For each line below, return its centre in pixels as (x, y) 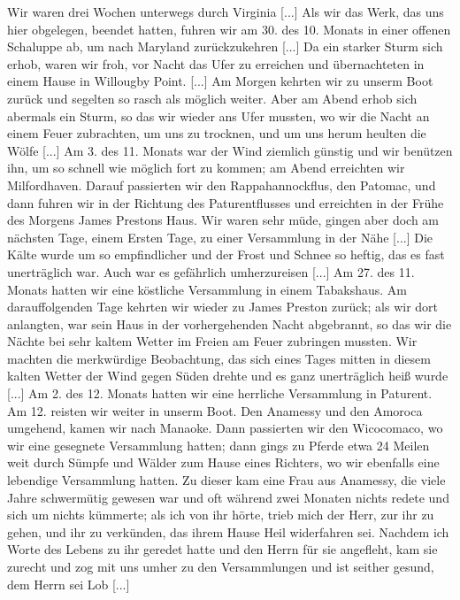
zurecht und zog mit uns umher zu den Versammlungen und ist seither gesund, (221, 566)
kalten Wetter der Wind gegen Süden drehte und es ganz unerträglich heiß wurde (228, 376)
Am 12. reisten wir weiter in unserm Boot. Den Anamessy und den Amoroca (215, 410)
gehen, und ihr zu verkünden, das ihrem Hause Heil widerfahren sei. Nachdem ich (228, 531)
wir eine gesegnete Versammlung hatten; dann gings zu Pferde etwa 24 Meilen (218, 445)
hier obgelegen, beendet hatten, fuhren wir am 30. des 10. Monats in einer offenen (229, 29)
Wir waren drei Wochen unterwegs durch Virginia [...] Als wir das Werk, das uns (226, 12)
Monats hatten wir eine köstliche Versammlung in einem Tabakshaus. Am (207, 289)
